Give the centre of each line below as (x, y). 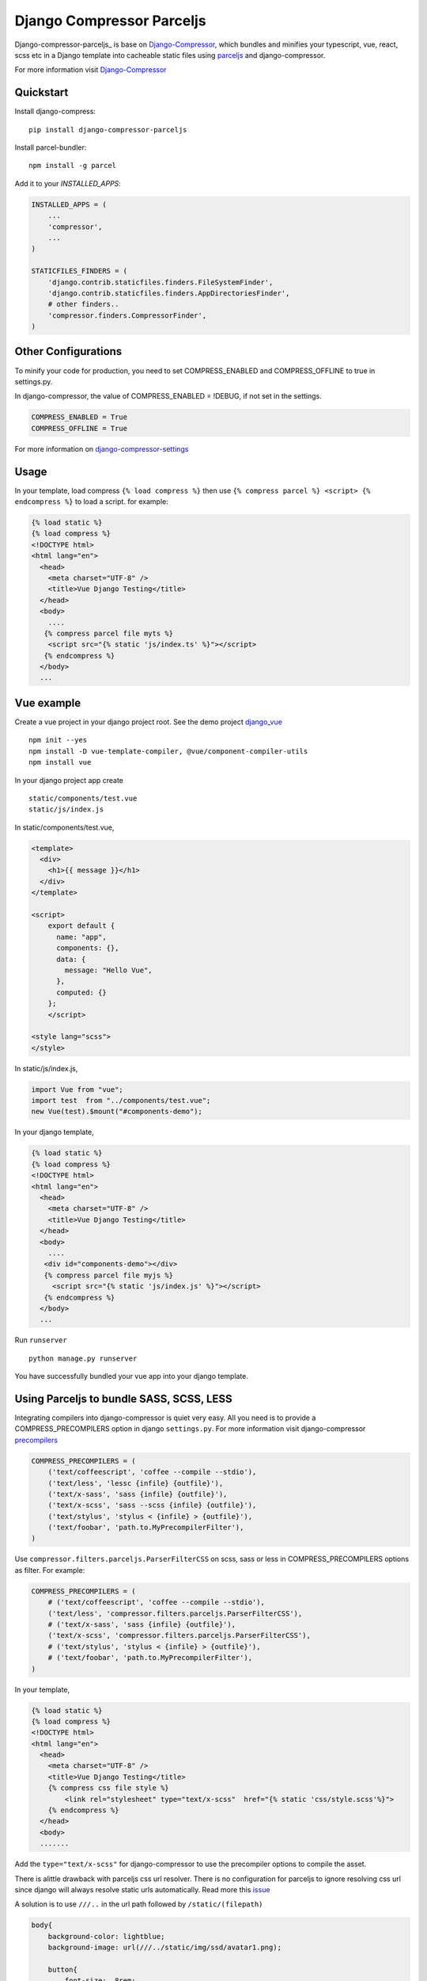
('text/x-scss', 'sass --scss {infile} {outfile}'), (152, 1505)
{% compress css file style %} (108, 1788)
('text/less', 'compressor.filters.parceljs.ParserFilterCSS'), (175, 1613)
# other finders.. (83, 304)
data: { (71, 959)
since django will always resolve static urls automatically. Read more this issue (142, 1889)
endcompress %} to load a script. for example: (92, 502)
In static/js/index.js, (46, 1068)
